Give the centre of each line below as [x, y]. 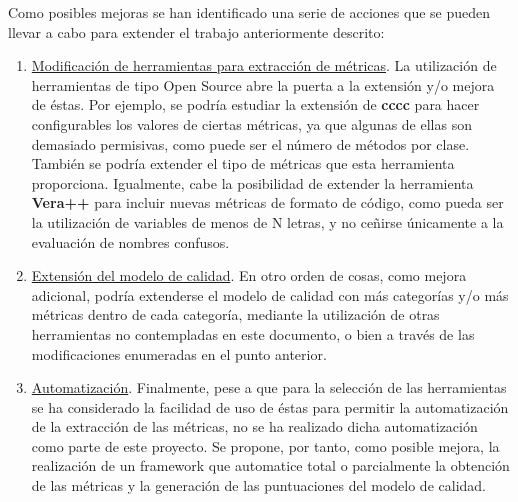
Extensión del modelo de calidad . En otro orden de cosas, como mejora [249, 275]
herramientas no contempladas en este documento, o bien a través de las [253, 333]
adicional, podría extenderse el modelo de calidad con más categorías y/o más [270, 294]
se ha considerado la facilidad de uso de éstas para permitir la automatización [270, 406]
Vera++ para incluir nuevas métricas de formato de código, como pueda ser [267, 202]
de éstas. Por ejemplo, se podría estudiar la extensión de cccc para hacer [255, 104]
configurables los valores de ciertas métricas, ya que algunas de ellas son [251, 123]
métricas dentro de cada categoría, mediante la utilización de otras [235, 314]
